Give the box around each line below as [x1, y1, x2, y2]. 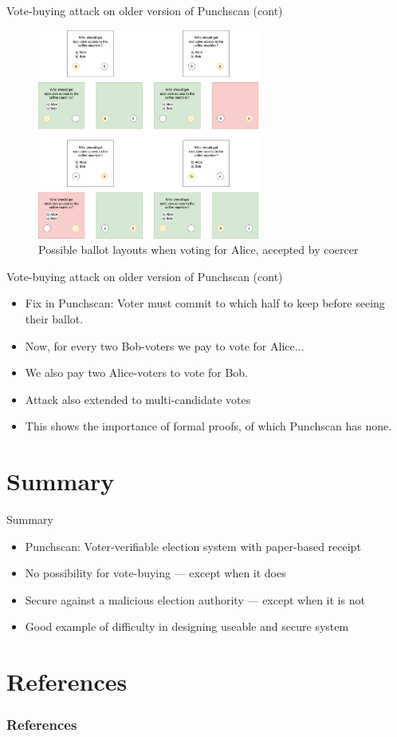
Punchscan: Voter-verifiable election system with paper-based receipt [25, 537, 361, 554]
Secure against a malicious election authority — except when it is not [25, 591, 365, 608]
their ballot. [25, 311, 84, 327]
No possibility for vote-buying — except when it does [25, 565, 286, 581]
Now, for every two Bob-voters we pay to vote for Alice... [25, 337, 305, 354]
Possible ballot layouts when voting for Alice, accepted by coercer [38, 241, 359, 258]
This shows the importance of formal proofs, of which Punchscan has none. [25, 418, 392, 434]
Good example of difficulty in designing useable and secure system [25, 618, 349, 635]
